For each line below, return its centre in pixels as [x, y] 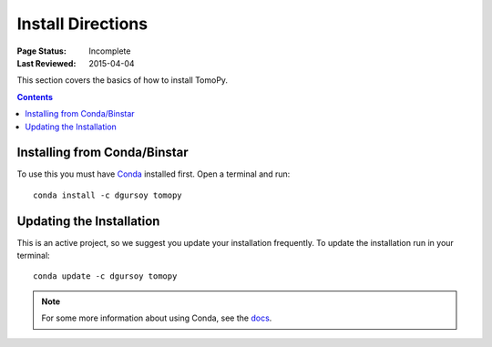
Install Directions [82, 24]
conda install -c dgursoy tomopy [108, 195]
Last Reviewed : [46, 63]
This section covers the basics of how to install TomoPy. [122, 80]
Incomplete [110, 51]
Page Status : [42, 51]
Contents [35, 97]
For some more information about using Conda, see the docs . [157, 318]
